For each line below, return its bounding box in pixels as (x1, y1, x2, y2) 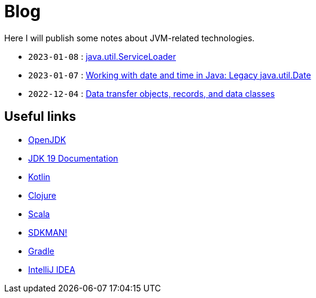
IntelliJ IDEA (28, 264, 75, 275)
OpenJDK (28, 134, 66, 145)
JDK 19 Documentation (28, 153, 118, 163)
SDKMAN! (28, 227, 68, 238)
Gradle (28, 245, 54, 256)
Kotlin (28, 171, 50, 182)
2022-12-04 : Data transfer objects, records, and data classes (28, 88, 275, 99)
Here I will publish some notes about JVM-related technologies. (4, 32, 255, 43)
